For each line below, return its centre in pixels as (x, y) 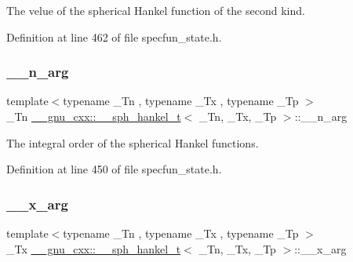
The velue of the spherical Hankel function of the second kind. (156, 10)
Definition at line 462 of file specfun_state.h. (114, 36)
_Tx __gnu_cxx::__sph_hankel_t (94, 248)
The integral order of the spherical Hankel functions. (133, 142)
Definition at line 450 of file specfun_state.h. (114, 169)
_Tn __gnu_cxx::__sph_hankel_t (94, 116)
